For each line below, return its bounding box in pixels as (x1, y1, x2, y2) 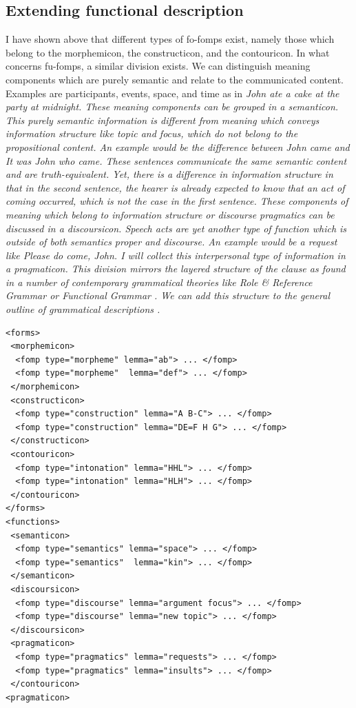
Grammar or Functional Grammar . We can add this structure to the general (6, 288, 330, 303)
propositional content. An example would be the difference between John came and (6, 139, 350, 154)
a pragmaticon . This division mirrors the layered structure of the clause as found (6, 261, 346, 276)
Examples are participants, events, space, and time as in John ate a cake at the (6, 85, 339, 100)
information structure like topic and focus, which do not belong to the (6, 126, 298, 141)
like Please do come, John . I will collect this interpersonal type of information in (6, 247, 346, 262)
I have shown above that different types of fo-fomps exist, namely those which (6, 32, 335, 46)
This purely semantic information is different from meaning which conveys (6, 112, 320, 127)
